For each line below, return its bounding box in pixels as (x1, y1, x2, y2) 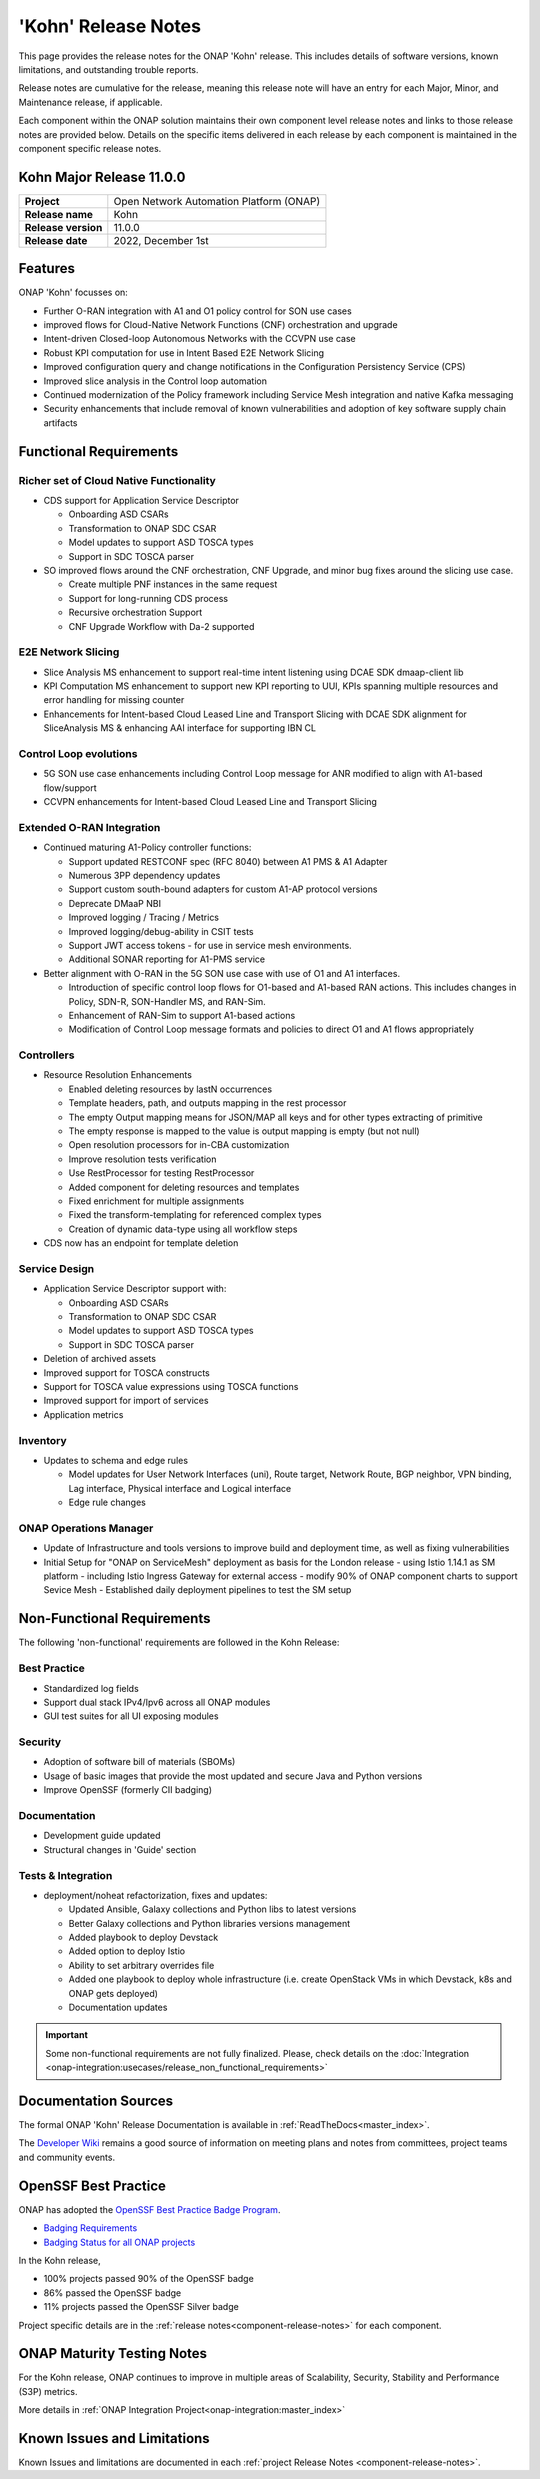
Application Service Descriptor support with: (43, 1283, 227, 1295)
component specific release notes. (18, 142, 162, 154)
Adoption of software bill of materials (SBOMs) (43, 1756, 236, 1768)
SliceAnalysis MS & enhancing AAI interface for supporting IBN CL (43, 722, 317, 734)
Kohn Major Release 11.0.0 (18, 168, 186, 185)
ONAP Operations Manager (18, 1521, 154, 1535)
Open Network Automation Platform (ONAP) (113, 194, 320, 208)
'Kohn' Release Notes (18, 15, 202, 37)
